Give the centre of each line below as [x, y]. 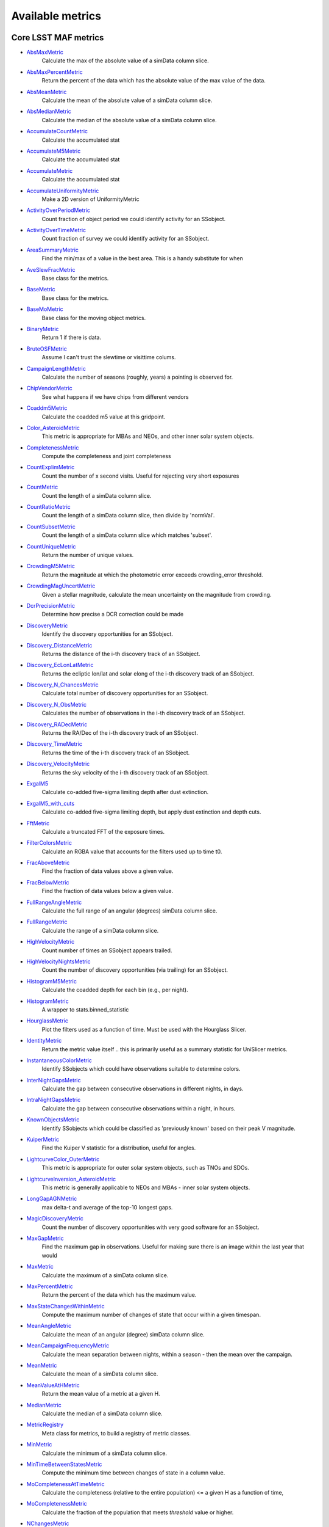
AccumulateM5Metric [54, 151]
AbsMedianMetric [49, 111]
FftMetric [38, 823]
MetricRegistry [45, 1425]
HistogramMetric [48, 1001]
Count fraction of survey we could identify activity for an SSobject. [126, 239]
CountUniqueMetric [51, 546]
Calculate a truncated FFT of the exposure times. [103, 831]
